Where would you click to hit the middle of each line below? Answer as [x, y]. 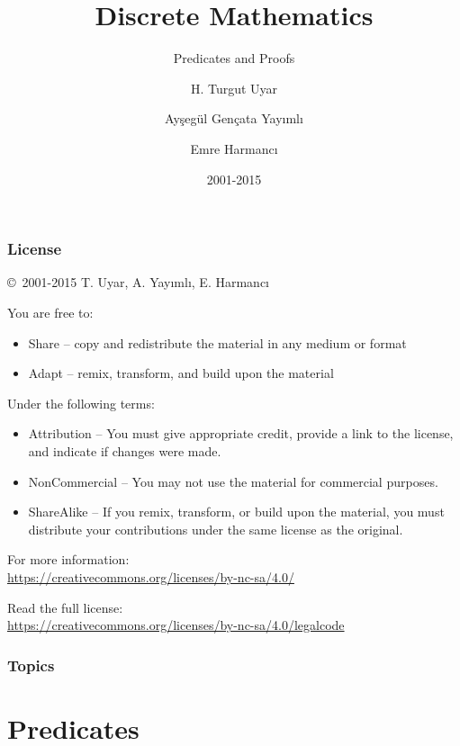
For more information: [68, 559]
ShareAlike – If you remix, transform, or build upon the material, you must [236, 512]
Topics [31, 665]
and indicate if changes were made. [125, 450]
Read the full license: [65, 607]
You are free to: [50, 312]
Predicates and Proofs [234, 58]
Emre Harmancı [234, 148]
